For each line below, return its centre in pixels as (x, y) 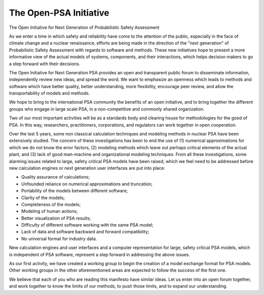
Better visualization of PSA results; (56, 218)
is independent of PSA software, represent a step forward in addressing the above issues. (99, 254)
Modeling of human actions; (49, 211)
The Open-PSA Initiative (59, 13)
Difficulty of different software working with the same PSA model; (87, 225)
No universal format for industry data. (59, 238)
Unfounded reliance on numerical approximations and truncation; (87, 184)
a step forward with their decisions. (44, 64)
